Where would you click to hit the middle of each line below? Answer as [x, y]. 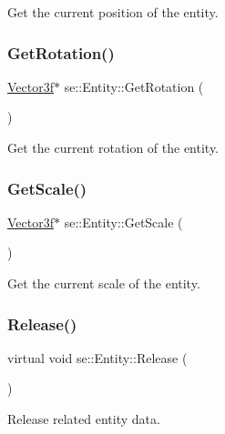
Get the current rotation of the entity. [113, 147]
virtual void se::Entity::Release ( [97, 357]
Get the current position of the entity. [113, 12]
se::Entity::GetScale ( [123, 222]
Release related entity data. [84, 419]
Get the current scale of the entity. [104, 283]
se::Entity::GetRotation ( [134, 86]
